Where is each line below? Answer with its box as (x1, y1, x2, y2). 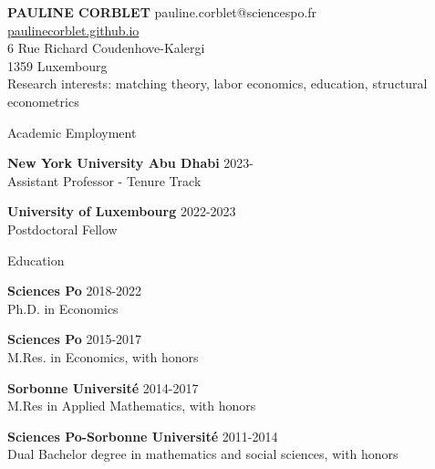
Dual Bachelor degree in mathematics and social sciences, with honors (7, 444, 399, 464)
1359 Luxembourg (7, 56, 108, 75)
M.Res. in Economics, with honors (7, 347, 199, 366)
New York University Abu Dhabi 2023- (7, 153, 254, 172)
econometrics (7, 91, 79, 110)
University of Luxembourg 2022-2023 (7, 202, 236, 221)
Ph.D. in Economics (7, 298, 119, 318)
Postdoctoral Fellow (7, 219, 118, 238)
